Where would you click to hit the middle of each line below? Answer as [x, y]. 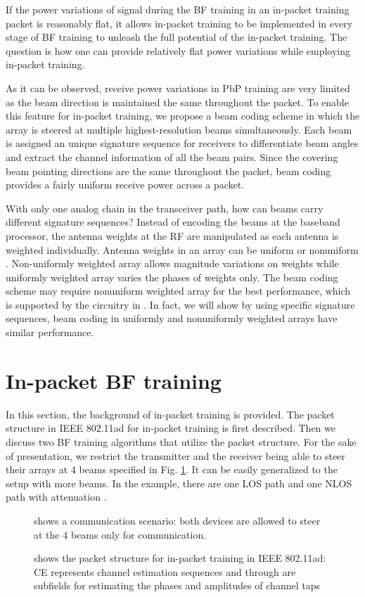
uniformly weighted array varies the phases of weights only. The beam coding [172, 277]
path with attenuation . [56, 497]
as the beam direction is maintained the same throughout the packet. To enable [177, 102]
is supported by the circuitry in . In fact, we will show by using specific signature [180, 304]
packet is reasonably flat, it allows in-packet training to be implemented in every [179, 23]
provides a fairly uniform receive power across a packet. [125, 185]
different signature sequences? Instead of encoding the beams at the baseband [173, 222]
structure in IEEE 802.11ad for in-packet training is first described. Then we [171, 428]
